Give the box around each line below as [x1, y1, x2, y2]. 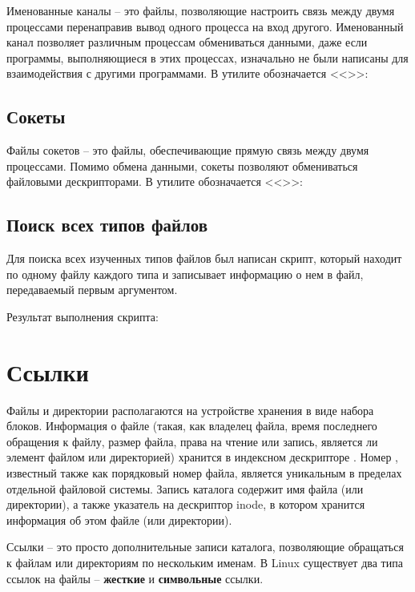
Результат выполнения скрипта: [6, 308, 159, 324]
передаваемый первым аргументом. [6, 281, 178, 298]
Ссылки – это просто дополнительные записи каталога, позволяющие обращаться [6, 538, 404, 555]
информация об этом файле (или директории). [6, 511, 232, 528]
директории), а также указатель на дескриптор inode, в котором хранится [6, 496, 365, 513]
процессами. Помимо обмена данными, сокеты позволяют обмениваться [6, 157, 358, 174]
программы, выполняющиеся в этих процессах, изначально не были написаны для [6, 49, 409, 66]
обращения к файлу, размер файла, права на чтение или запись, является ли [6, 433, 378, 449]
